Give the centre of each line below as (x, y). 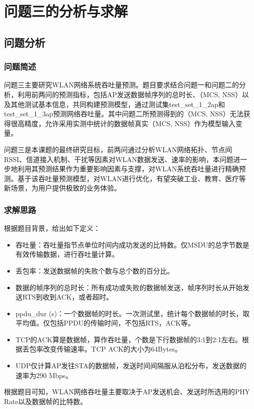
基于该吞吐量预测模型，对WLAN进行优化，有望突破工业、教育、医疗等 (132, 178)
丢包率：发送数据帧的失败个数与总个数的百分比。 (95, 270)
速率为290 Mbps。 (44, 375)
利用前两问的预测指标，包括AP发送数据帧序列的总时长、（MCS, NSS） (130, 94)
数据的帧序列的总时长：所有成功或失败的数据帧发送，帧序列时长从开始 (129, 287)
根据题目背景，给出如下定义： (52, 228)
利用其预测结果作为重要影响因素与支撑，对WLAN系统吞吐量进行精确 (128, 169)
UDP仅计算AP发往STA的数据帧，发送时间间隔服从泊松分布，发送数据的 (131, 366)
